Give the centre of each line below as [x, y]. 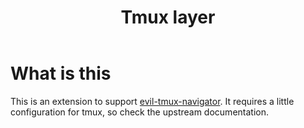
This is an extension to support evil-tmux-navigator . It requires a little [152, 101]
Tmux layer [168, 17]
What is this [61, 73]
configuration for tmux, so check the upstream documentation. [139, 112]
